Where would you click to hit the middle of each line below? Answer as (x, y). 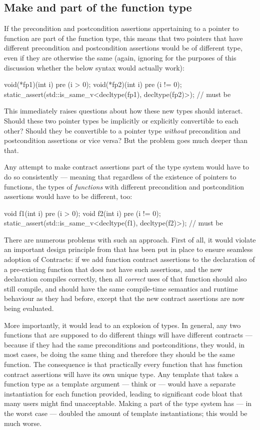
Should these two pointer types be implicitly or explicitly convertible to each (121, 120)
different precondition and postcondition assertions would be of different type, (123, 48)
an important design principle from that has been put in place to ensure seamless (128, 249)
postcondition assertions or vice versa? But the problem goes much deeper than (126, 140)
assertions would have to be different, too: (68, 196)
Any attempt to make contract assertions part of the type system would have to (127, 167)
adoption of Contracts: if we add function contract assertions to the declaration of (129, 259)
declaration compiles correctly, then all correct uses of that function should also (125, 279)
